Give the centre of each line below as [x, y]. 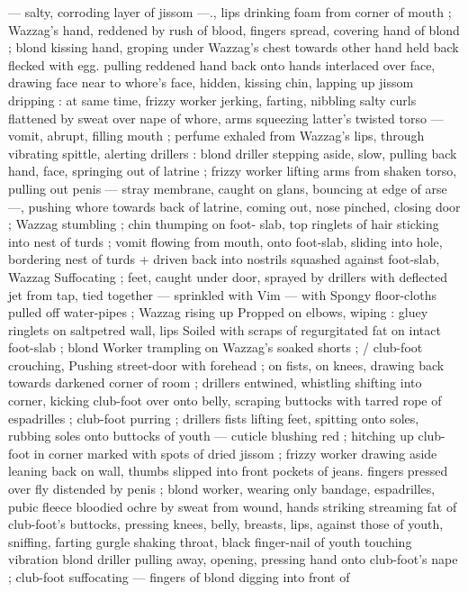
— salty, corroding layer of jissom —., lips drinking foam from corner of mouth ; [230, 12]
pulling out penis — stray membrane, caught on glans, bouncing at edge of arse [228, 188]
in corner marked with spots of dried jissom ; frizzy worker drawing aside [235, 453]
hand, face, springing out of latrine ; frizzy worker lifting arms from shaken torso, [233, 171]
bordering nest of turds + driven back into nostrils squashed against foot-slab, [224, 259]
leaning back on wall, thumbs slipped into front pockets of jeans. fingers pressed [228, 471]
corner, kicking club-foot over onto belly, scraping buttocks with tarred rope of [225, 401]
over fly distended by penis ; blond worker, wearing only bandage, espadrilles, [222, 489]
